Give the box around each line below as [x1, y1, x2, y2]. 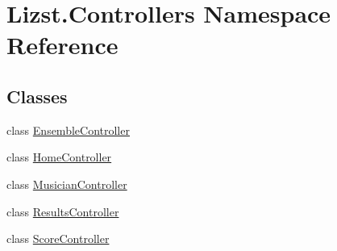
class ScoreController [6, 230, 110, 247]
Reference [6, 28, 119, 61]
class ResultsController [6, 203, 119, 220]
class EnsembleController [6, 121, 130, 138]
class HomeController [6, 149, 112, 165]
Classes [6, 83, 68, 108]
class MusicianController [6, 175, 127, 192]
